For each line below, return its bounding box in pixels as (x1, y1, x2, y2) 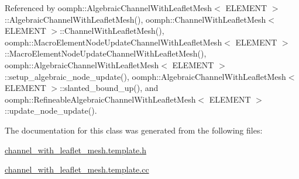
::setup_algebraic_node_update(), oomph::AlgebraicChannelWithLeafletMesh (5, 70, 286, 82)
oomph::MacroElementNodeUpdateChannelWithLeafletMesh (5, 36, 222, 48)
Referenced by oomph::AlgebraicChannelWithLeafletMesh (5, 2, 212, 13)
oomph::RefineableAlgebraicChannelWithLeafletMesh (5, 93, 196, 105)
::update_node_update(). (5, 104, 97, 117)
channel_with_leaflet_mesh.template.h (5, 143, 146, 156)
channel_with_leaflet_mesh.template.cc (5, 163, 149, 176)
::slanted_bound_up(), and (60, 82, 159, 94)
